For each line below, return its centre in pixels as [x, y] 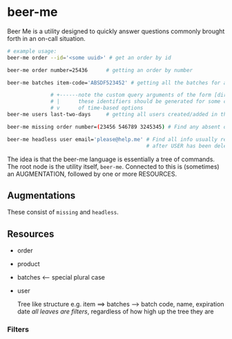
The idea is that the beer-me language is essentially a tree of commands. [111, 159]
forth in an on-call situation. [47, 38]
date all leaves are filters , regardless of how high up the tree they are [115, 311]
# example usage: [32, 51]
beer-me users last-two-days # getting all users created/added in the [118, 115]
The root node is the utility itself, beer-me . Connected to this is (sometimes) [113, 166]
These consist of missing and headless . [63, 212]
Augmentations [41, 195]
